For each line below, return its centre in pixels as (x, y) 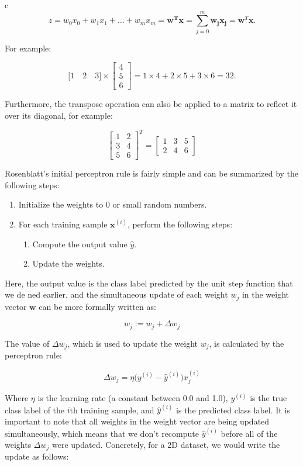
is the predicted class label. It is (233, 410)
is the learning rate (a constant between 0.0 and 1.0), (133, 398)
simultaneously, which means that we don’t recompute (102, 433)
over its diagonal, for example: (59, 115)
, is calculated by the (247, 343)
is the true (268, 398)
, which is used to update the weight (133, 343)
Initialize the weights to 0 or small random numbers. (113, 204)
